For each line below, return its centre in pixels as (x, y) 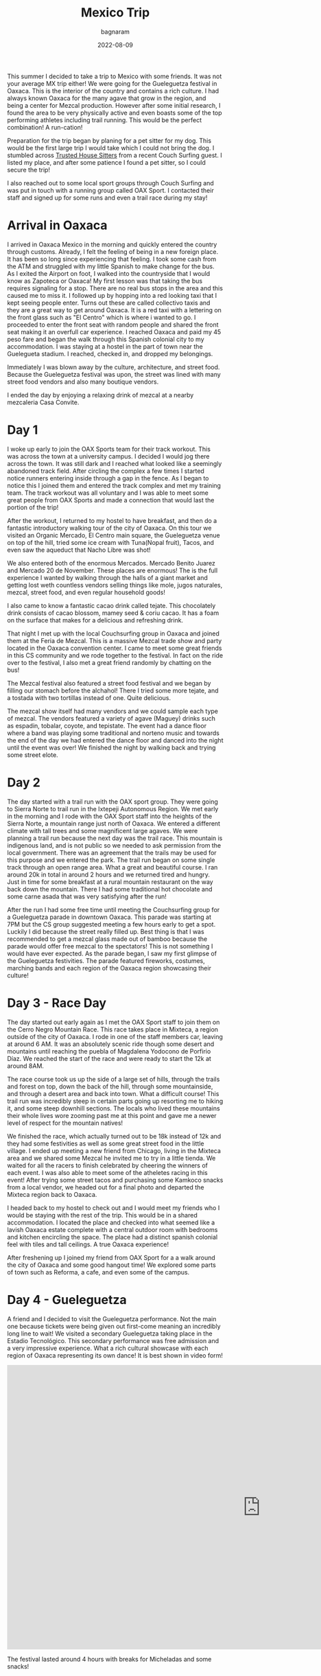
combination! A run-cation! (45, 127)
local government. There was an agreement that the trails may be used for (112, 852)
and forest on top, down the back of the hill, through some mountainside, (110, 1086)
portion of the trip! (33, 507)
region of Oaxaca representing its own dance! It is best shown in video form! (115, 1355)
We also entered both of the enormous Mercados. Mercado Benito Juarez (111, 563)
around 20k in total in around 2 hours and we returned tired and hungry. (109, 874)
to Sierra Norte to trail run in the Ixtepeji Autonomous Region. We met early (113, 808)
